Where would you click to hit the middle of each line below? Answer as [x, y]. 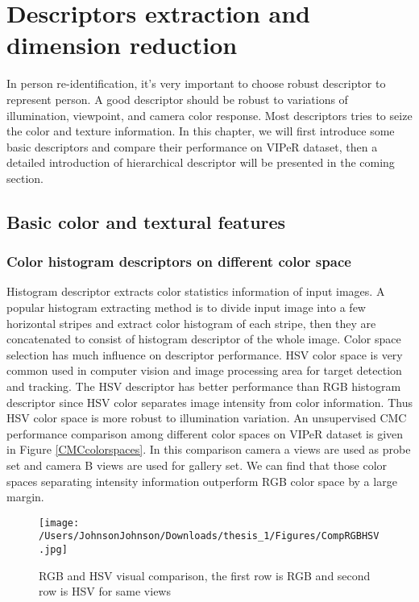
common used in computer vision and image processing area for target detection [204, 370]
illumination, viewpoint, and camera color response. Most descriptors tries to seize [209, 115]
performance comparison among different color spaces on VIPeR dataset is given [205, 433]
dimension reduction [122, 45]
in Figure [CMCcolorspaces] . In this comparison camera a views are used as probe [209, 449]
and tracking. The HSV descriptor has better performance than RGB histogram [204, 386]
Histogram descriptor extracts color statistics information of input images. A [196, 291]
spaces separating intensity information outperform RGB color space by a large [202, 481]
